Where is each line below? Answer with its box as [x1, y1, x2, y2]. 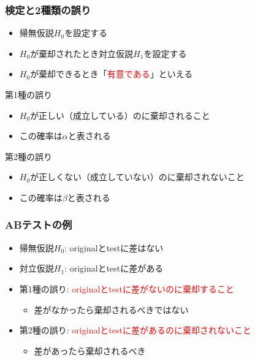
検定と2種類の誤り [5, 2, 91, 17]
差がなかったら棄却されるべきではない [34, 303, 189, 316]
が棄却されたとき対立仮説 [30, 47, 134, 59]
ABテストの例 [5, 217, 72, 232]
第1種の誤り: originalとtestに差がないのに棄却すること [19, 282, 234, 295]
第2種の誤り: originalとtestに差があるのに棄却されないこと [19, 324, 251, 336]
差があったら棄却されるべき [34, 344, 146, 357]
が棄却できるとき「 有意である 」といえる [30, 67, 193, 80]
